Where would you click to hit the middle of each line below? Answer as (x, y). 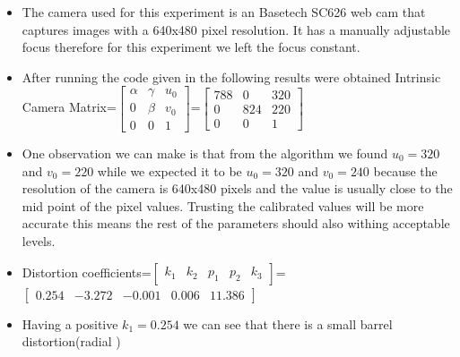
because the (405, 170)
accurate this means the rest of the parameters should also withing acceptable (236, 223)
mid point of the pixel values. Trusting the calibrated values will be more (223, 205)
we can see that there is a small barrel (288, 323)
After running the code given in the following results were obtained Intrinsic (231, 76)
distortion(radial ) (71, 341)
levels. (39, 240)
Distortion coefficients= (87, 272)
